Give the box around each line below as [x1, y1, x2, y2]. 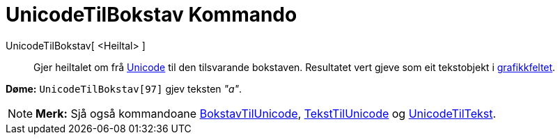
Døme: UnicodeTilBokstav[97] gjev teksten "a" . [6, 82, 242, 95]
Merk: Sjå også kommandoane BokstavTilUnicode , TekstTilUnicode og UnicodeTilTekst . [36, 106, 497, 120]
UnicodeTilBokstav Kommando [6, 3, 297, 26]
